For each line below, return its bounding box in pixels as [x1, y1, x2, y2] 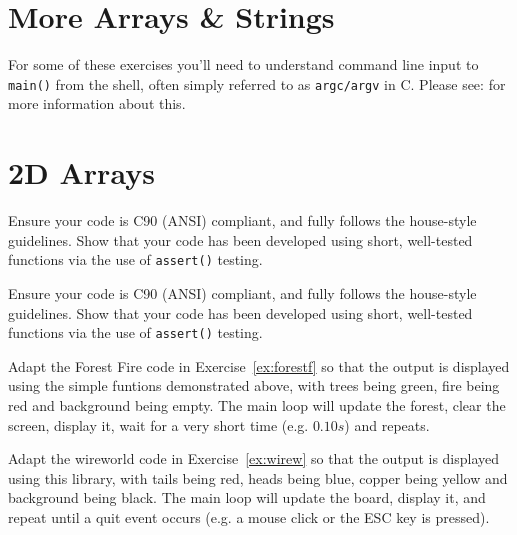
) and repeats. [344, 414, 430, 435]
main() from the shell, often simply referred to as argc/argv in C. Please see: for [8, 73, 506, 94]
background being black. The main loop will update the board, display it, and [8, 487, 486, 508]
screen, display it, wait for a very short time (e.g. [8, 414, 309, 435]
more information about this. [8, 93, 186, 114]
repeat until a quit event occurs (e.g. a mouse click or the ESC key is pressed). [8, 506, 490, 527]
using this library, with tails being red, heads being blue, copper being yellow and [8, 467, 508, 488]
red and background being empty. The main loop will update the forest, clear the [8, 394, 506, 415]
